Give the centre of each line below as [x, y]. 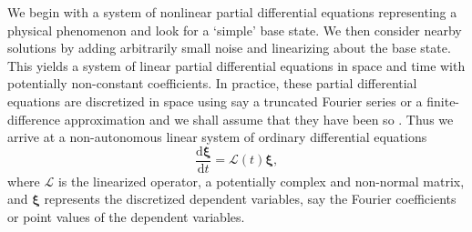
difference [34, 119]
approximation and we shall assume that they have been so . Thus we [259, 119]
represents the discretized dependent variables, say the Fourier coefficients [250, 199]
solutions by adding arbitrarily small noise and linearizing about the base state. [229, 48]
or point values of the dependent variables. [126, 217]
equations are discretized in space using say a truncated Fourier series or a [215, 101]
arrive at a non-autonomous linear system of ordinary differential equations [217, 137]
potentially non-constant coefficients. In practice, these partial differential [212, 83]
